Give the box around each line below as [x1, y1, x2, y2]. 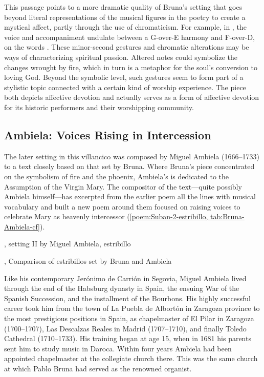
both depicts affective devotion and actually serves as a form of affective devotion [4, 92, 259, 102]
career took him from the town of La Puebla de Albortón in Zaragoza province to [4, 303, 260, 313]
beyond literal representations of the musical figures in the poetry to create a [4, 11, 246, 22]
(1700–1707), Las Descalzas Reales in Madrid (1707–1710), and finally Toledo [4, 323, 247, 333]
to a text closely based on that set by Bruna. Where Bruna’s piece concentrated [4, 161, 255, 172]
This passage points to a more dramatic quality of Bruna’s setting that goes [4, 2, 243, 12]
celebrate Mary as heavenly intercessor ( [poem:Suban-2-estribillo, [4, 211, 208, 222]
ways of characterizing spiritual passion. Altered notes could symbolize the [4, 51, 237, 62]
